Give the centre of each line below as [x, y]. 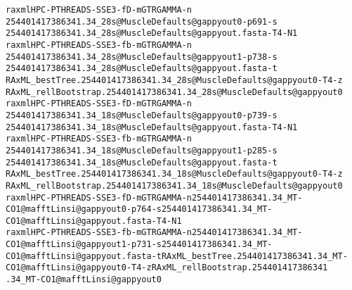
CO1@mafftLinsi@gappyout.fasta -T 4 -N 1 [94, 221]
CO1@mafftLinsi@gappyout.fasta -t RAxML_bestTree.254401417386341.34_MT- [177, 256]
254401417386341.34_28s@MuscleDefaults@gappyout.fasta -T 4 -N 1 [152, 33]
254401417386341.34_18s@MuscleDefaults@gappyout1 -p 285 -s [142, 150]
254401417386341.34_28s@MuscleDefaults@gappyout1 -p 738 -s [142, 57]
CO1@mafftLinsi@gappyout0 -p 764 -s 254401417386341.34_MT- [139, 209]
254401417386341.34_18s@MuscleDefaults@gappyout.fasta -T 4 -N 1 [152, 127]
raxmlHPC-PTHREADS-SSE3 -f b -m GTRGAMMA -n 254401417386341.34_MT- [154, 233]
